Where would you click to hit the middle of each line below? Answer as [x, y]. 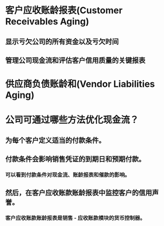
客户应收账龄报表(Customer [64, 10]
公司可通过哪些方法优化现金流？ [72, 120]
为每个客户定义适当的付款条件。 [55, 140]
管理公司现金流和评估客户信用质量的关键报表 [75, 60]
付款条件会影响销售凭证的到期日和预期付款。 [75, 159]
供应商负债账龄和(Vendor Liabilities [80, 84]
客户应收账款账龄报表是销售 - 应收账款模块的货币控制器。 [75, 218]
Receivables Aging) [47, 22]
